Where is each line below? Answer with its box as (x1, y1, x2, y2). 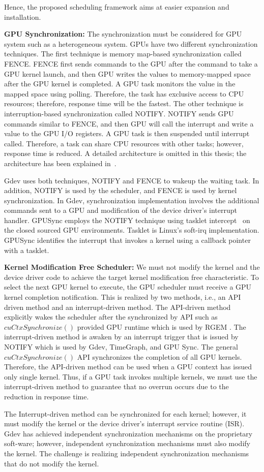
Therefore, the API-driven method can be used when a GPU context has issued (4, 361, 252, 372)
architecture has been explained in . (4, 158, 116, 168)
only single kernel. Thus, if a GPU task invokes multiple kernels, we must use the (4, 371, 257, 382)
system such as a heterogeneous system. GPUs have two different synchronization (4, 38, 258, 49)
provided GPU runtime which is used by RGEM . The (77, 321, 246, 332)
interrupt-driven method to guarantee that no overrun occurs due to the (4, 381, 229, 392)
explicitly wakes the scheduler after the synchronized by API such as (4, 311, 218, 322)
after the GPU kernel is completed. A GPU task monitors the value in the (4, 78, 236, 89)
